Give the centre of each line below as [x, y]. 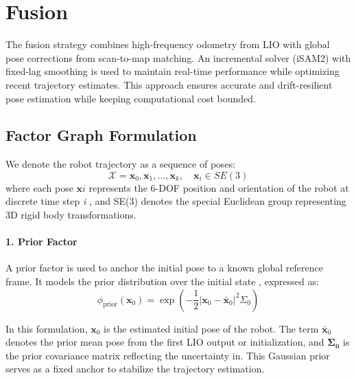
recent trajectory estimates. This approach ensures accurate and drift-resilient [169, 84]
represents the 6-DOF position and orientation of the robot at [219, 187]
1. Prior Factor [41, 242]
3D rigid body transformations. [71, 215]
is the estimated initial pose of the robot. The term [211, 328]
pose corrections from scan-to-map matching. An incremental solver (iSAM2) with [178, 57]
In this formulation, [47, 328]
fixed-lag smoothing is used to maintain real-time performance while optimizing [173, 71]
